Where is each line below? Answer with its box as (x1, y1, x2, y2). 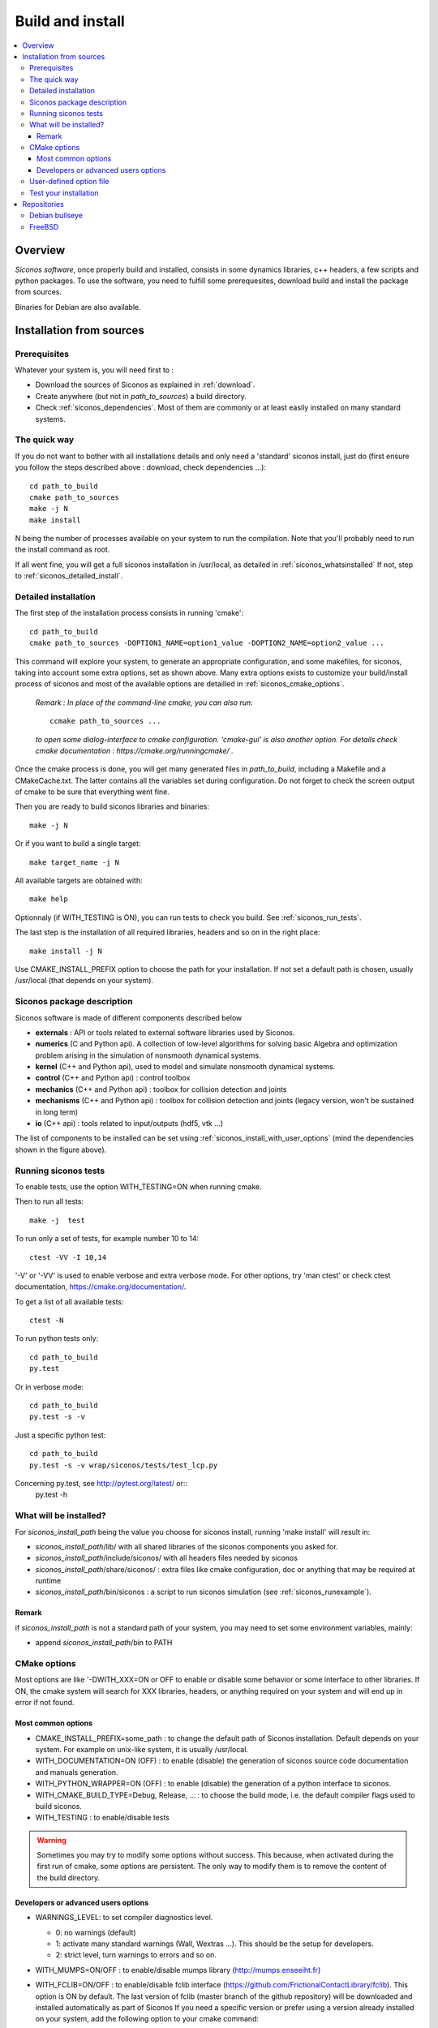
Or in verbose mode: (15, 1381, 84, 1391)
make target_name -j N (29, 857, 120, 867)
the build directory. (36, 1872, 101, 1882)
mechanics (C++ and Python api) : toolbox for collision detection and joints (35, 1084, 287, 1094)
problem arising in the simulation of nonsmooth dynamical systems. (35, 1051, 261, 1060)
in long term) (35, 1107, 79, 1117)
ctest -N (29, 1316, 64, 1326)
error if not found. (15, 1698, 75, 1708)
